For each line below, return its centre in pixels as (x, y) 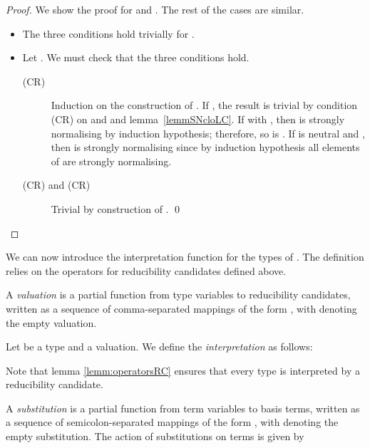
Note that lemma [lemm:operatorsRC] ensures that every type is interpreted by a (183, 370)
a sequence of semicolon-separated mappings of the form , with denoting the (172, 422)
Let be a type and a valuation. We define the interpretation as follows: (159, 347)
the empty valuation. (51, 322)
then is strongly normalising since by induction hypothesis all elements (205, 147)
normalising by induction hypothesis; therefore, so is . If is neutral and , (208, 133)
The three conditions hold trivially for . (108, 33)
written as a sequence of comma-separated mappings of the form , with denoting (181, 308)
